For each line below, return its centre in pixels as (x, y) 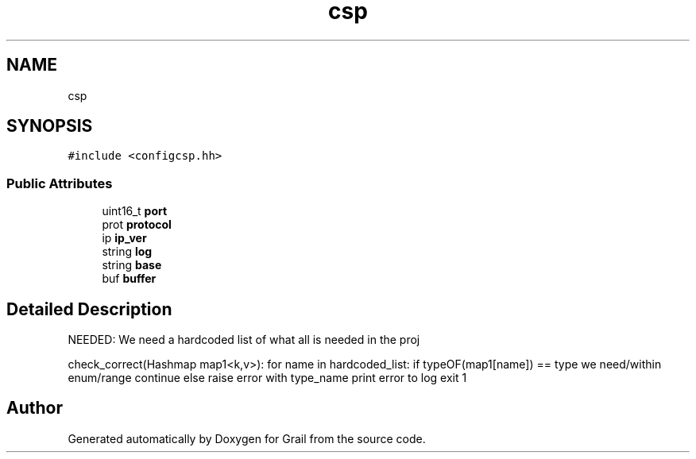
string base (132, 265)
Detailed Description (89, 309)
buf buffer (129, 279)
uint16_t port (135, 211)
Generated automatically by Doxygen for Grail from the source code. (247, 438)
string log (127, 252)
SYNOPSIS (50, 126)
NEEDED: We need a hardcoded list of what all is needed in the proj (244, 340)
